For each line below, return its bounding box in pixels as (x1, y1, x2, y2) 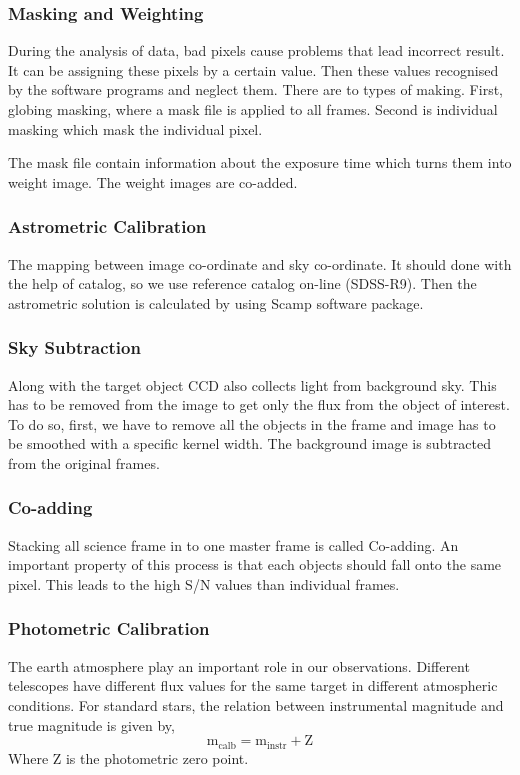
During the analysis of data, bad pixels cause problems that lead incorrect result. (8, 40, 505, 61)
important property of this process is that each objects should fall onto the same (8, 554, 502, 575)
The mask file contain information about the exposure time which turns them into (8, 152, 512, 173)
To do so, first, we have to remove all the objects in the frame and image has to (8, 413, 496, 434)
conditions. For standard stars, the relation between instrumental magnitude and (8, 694, 504, 715)
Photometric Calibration (8, 616, 210, 641)
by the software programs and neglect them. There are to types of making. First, (8, 79, 503, 100)
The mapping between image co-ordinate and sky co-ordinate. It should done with (8, 253, 512, 274)
